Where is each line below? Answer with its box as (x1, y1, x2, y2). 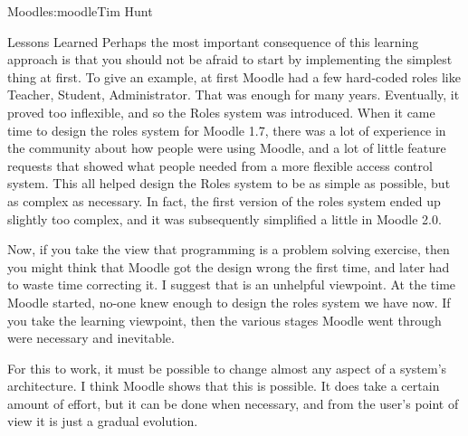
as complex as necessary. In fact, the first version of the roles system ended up (7, 191, 441, 210)
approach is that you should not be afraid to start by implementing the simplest (7, 50, 453, 69)
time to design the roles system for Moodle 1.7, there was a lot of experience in (7, 120, 446, 139)
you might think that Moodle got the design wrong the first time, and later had (7, 257, 450, 276)
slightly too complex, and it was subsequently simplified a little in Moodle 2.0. (7, 209, 442, 228)
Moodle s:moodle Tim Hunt (7, 2, 153, 20)
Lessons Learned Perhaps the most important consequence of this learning (7, 32, 419, 51)
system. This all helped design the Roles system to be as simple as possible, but (7, 174, 451, 193)
